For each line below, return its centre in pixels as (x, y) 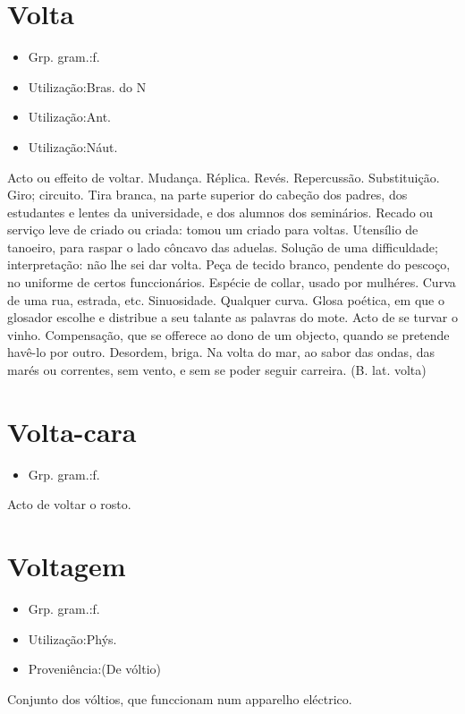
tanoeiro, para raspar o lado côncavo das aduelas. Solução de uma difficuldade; (223, 246)
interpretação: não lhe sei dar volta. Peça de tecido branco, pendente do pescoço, (229, 264)
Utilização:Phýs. (72, 638)
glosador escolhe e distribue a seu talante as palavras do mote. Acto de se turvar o (232, 317)
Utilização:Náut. (73, 146)
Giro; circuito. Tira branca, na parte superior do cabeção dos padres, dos (207, 195)
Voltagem (67, 566)
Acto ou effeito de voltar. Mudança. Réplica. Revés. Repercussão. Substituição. (224, 177)
